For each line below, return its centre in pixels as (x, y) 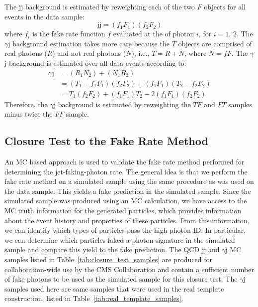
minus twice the (29, 114)
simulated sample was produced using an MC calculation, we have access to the (126, 201)
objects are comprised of (215, 43)
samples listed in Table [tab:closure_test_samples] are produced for (108, 259)
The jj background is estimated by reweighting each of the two (100, 6)
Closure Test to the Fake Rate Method (106, 141)
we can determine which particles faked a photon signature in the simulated (120, 239)
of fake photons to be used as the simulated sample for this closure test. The (121, 279)
